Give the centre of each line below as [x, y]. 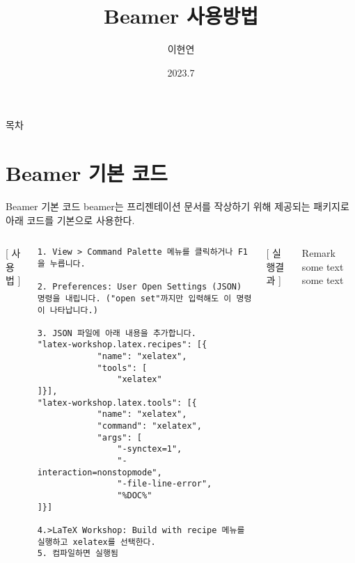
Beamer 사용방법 [181, 16]
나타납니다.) [74, 310]
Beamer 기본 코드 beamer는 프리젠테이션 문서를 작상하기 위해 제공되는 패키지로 [177, 206]
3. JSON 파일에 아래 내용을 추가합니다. [117, 333]
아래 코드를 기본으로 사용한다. [70, 220]
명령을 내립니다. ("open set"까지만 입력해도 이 [134, 298]
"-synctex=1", [150, 449]
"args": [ [120, 437]
